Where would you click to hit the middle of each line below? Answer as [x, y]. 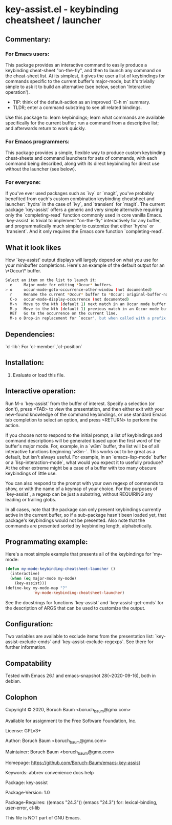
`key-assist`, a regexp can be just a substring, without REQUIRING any [79, 494]
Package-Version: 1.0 [28, 793]
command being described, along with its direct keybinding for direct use [82, 164]
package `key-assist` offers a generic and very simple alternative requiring [84, 210]
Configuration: [29, 624]
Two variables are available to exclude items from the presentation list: [80, 637]
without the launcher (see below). [41, 169]
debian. [13, 681]
